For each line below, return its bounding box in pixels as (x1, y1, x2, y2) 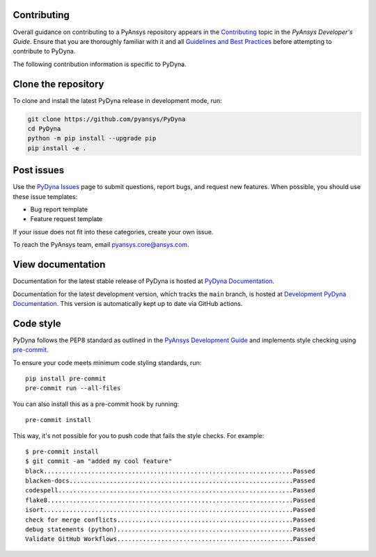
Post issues (13, 164, 65, 177)
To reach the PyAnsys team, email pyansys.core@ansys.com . (13, 241, 189, 249)
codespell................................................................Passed (25, 487, 315, 494)
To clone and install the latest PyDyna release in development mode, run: (13, 96, 222, 104)
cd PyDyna (27, 124, 61, 132)
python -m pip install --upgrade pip (27, 134, 157, 143)
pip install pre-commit (25, 374, 107, 382)
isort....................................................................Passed (25, 506, 315, 514)
